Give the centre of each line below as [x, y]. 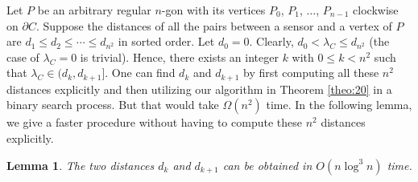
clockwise [376, 10]
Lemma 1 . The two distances [81, 165]
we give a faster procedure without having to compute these [154, 122]
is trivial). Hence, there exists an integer [179, 57]
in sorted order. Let [166, 41]
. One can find [140, 73]
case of [23, 57]
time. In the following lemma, [339, 105]
